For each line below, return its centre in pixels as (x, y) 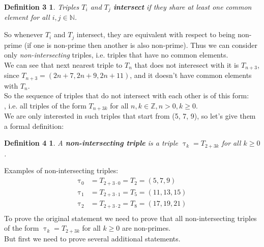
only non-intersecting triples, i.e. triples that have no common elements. (116, 55)
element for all (27, 17)
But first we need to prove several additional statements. (92, 238)
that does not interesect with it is (187, 64)
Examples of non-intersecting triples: (61, 170)
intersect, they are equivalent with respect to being (156, 34)
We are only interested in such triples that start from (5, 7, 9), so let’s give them (130, 116)
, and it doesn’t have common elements (191, 75)
